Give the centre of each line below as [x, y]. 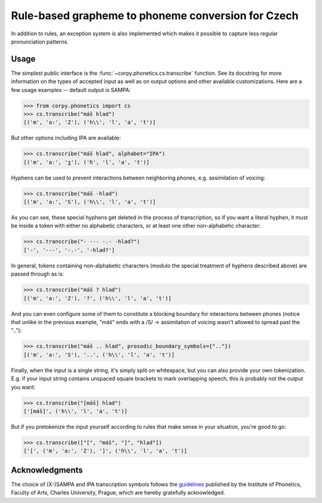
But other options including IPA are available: [66, 138]
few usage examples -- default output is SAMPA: [71, 90]
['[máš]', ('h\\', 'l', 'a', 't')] [75, 411]
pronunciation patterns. [40, 41]
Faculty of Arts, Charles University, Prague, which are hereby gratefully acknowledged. [118, 493]
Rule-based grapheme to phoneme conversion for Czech [155, 16]
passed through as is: [38, 274]
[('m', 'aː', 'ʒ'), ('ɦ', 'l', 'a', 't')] [86, 162]
